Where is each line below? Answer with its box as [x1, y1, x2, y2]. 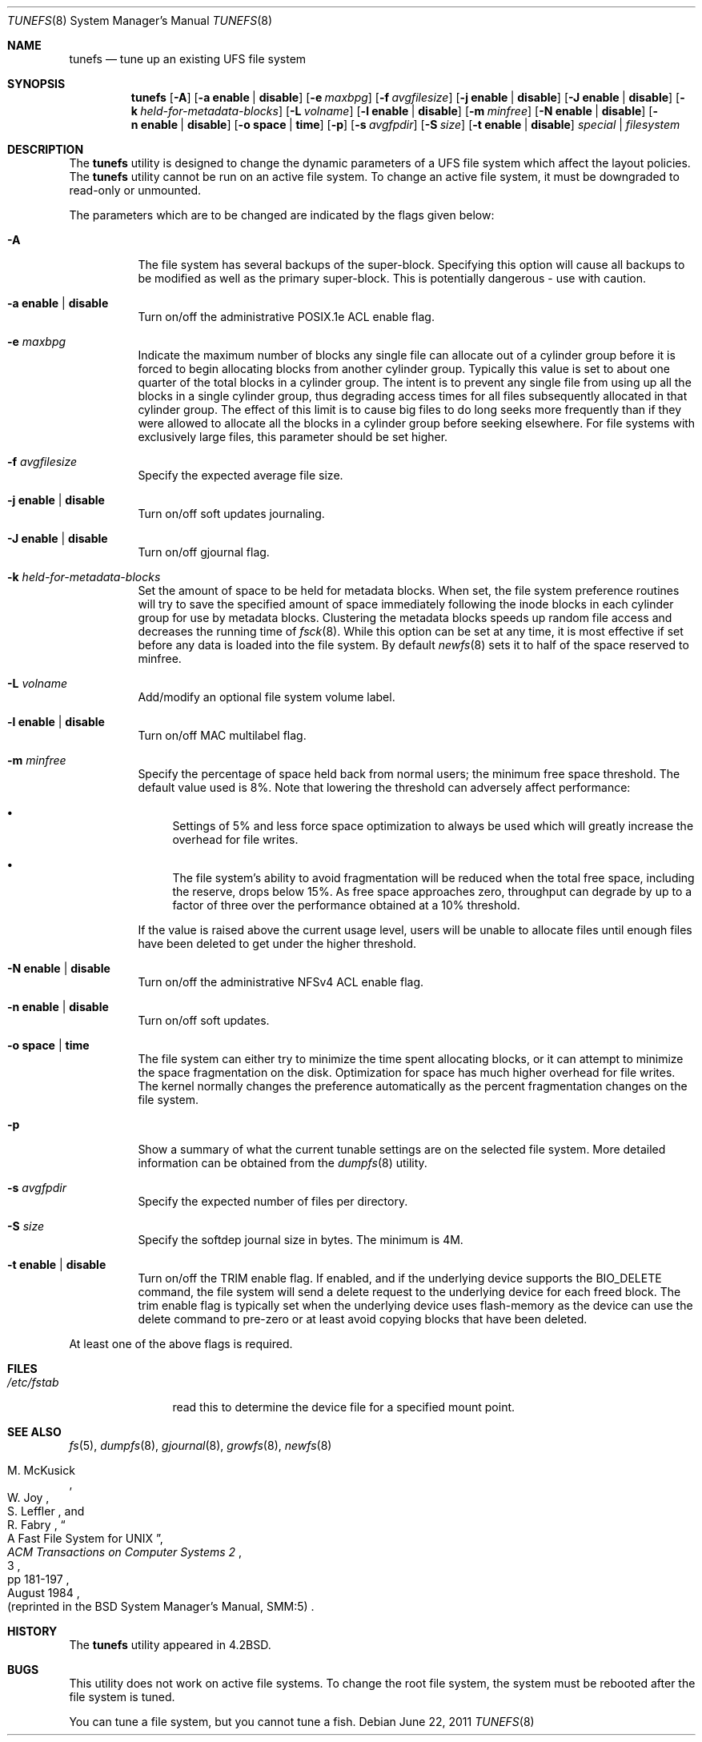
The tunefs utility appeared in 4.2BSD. [69, 1638, 271, 1652]
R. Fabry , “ [7, 1518, 66, 1531]
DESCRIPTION [7, 142, 84, 156]
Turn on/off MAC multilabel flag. [138, 729, 307, 742]
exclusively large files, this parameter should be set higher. [138, 430, 448, 444]
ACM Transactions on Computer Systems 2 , [7, 1545, 243, 1559]
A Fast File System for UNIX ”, [7, 1531, 163, 1545]
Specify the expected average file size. [138, 468, 343, 482]
